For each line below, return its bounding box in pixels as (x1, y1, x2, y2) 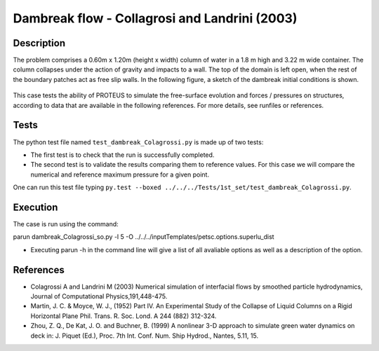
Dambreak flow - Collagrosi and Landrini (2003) (13, 11, 298, 26)
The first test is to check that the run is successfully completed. (30, 151, 215, 159)
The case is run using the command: (13, 220, 119, 228)
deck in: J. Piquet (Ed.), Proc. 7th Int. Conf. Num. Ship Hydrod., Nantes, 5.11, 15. (30, 331, 259, 340)
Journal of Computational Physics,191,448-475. (30, 292, 168, 301)
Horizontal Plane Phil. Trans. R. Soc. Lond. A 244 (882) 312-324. (30, 312, 217, 320)
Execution (13, 201, 58, 213)
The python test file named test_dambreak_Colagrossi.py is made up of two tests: (13, 137, 264, 146)
